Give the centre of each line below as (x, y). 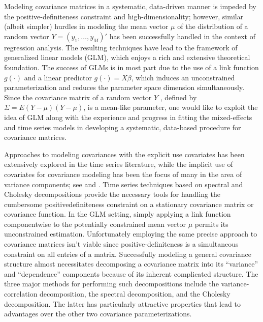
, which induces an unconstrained (183, 77)
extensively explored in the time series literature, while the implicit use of (119, 164)
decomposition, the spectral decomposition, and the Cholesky (135, 294)
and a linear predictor (58, 77)
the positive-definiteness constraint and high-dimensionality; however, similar (124, 16)
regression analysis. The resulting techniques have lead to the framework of (121, 47)
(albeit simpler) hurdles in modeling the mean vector (86, 26)
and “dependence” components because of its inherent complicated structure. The (131, 273)
